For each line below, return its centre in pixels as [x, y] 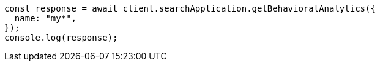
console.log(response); [61, 38]
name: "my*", [46, 18]
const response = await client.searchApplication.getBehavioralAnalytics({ [190, 8]
